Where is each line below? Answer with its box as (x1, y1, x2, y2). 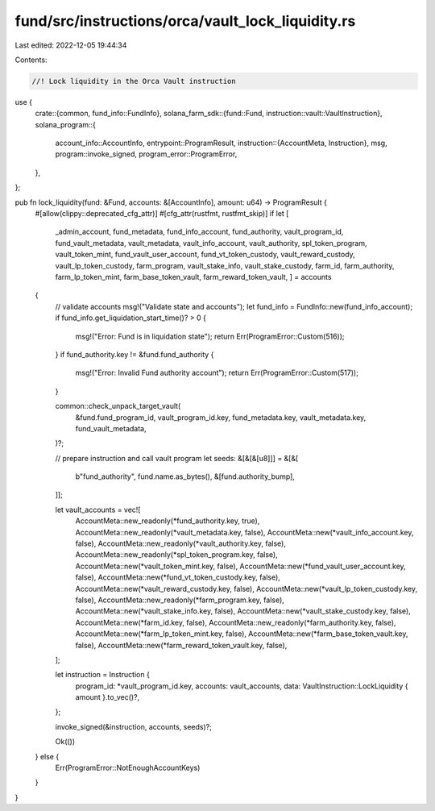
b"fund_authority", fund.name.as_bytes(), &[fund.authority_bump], (75, 472, 296, 481)
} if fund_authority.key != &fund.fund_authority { (55, 349, 214, 359)
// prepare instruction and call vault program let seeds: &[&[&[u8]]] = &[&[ (55, 453, 299, 463)
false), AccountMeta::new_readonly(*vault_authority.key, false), (75, 539, 286, 548)
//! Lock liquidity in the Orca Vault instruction (31, 77, 237, 85)
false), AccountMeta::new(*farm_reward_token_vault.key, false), (75, 640, 288, 650)
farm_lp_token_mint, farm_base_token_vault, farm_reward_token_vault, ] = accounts (55, 272, 332, 281)
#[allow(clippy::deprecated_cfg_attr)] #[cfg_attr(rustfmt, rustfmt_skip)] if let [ (35, 209, 289, 218)
